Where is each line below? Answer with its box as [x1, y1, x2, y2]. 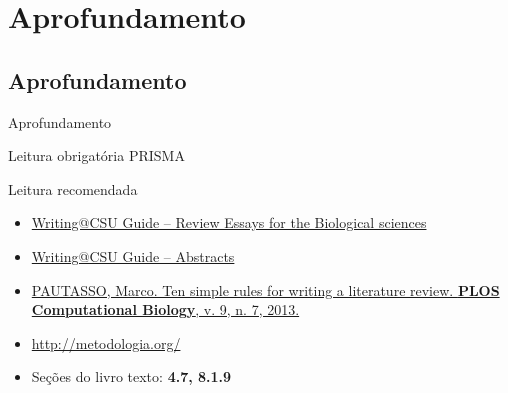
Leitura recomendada [8, 178, 138, 199]
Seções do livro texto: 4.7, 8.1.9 [31, 366, 232, 387]
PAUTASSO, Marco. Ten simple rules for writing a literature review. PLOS [31, 279, 500, 300]
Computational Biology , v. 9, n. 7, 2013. [31, 299, 300, 320]
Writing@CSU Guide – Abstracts [31, 245, 235, 266]
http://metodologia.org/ [31, 332, 181, 353]
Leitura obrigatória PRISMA [8, 145, 185, 166]
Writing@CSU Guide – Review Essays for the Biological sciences [31, 212, 427, 233]
